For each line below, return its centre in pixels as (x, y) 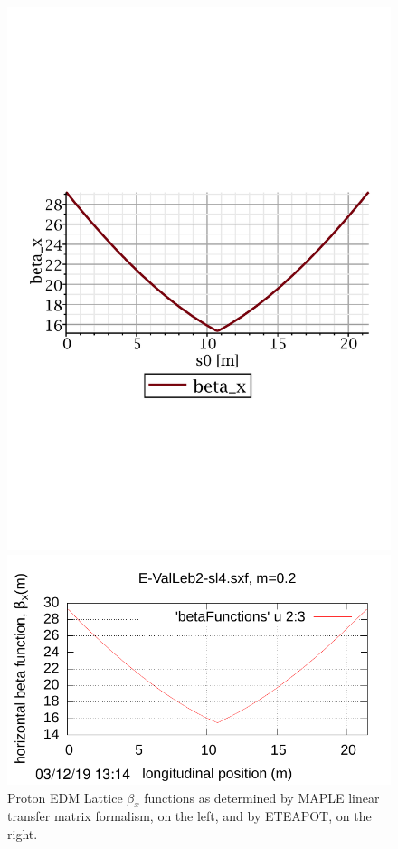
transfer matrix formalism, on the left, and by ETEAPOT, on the (190, 816)
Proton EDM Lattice (65, 797)
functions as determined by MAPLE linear (262, 797)
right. (23, 833)
